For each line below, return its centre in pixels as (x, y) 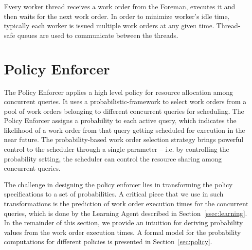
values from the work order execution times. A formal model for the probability (122, 232)
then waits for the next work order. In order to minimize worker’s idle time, (117, 16)
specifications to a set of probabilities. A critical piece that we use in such (114, 194)
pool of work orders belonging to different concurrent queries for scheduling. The (124, 111)
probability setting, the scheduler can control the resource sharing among (113, 158)
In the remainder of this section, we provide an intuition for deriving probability (124, 223)
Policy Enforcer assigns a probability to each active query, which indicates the (120, 120)
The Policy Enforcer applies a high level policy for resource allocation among (118, 92)
